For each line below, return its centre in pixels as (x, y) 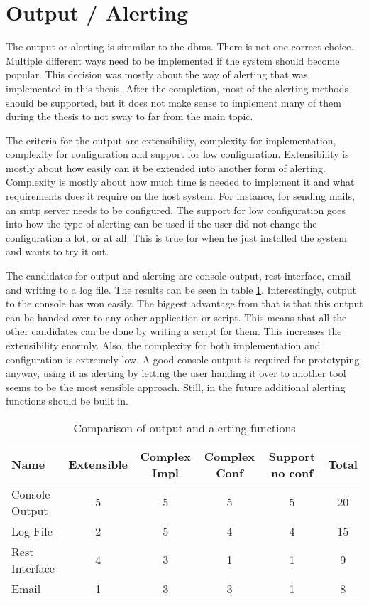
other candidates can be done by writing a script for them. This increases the (174, 331)
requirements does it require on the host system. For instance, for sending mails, (180, 196)
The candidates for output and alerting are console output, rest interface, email (178, 276)
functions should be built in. (67, 401)
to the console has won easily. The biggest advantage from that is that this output (184, 303)
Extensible (98, 464)
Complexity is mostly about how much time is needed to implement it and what (180, 182)
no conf (292, 472)
